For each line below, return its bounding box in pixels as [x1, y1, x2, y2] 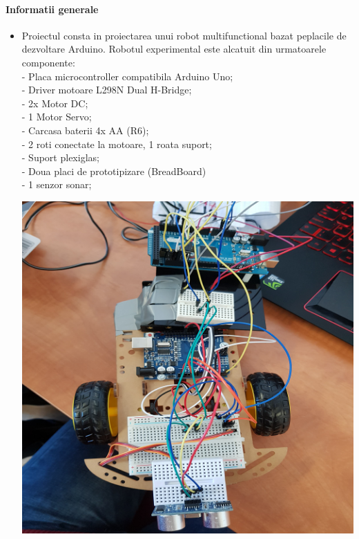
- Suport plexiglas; [21, 150, 99, 165]
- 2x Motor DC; [21, 95, 88, 110]
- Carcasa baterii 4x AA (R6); [21, 122, 149, 137]
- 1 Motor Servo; [21, 109, 92, 124]
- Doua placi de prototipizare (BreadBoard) [21, 163, 206, 178]
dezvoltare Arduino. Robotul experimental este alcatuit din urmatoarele [21, 42, 327, 56]
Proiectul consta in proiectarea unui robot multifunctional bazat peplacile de [21, 28, 347, 42]
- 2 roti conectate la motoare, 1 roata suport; [21, 136, 212, 151]
